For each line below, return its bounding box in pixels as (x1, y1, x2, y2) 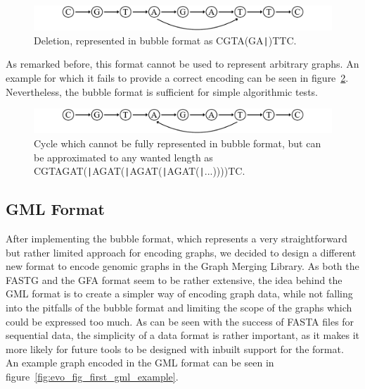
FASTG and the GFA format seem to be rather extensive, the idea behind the (6, 272, 342, 287)
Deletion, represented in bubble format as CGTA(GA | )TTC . (34, 32, 297, 47)
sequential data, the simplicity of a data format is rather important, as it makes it (6, 328, 359, 342)
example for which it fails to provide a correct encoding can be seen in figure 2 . (6, 70, 349, 85)
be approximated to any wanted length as (34, 149, 213, 164)
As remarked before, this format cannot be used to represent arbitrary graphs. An (6, 56, 359, 71)
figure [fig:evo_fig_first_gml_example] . (6, 369, 179, 383)
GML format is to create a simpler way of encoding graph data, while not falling (6, 286, 353, 301)
